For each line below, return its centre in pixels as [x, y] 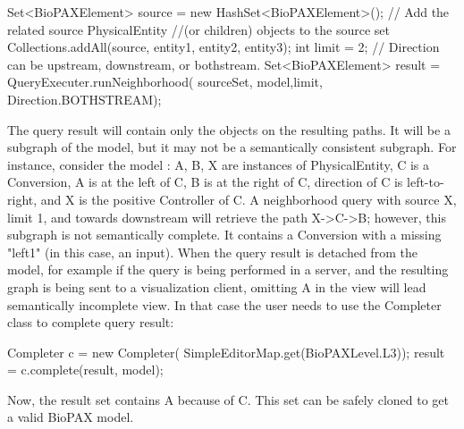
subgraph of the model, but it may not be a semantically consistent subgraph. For [232, 147]
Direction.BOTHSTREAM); [84, 99]
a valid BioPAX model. [71, 417]
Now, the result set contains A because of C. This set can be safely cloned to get [228, 399]
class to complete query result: [91, 322]
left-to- [426, 182]
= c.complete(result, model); [85, 370]
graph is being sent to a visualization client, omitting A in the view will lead [217, 286]
